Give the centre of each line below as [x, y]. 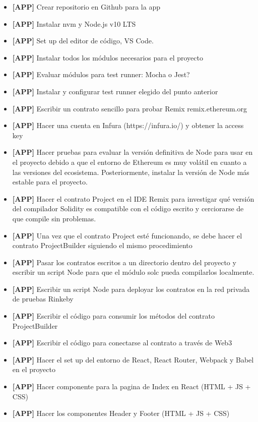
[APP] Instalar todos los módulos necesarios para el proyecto [108, 57]
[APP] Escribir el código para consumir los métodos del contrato [113, 316]
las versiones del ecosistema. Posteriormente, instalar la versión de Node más [131, 172]
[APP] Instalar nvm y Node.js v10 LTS [74, 23]
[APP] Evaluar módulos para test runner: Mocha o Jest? [101, 74]
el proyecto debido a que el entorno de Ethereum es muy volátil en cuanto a [130, 162]
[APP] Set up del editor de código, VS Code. [83, 41]
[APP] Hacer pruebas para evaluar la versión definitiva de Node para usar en [133, 152]
